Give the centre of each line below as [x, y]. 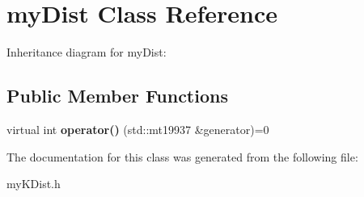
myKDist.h [34, 184]
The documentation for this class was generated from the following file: [182, 156]
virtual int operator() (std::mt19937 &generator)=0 [138, 129]
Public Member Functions [117, 96]
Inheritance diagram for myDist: [87, 52]
